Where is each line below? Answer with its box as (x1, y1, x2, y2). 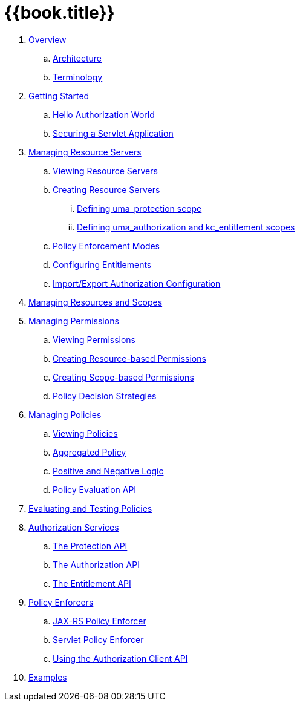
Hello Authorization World (53, 109, 155, 120)
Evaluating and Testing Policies (28, 503, 152, 514)
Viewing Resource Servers (53, 165, 158, 176)
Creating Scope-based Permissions (53, 371, 194, 382)
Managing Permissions (28, 315, 119, 326)
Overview (28, 34, 67, 45)
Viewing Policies (53, 428, 118, 439)
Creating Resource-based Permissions (53, 353, 206, 364)
